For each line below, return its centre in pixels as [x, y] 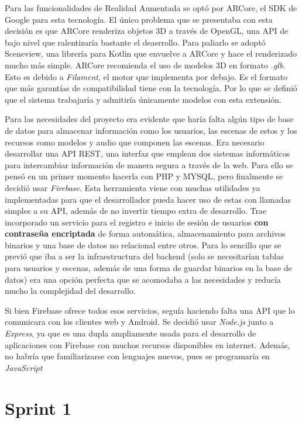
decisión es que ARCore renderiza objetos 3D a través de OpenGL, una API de [147, 31]
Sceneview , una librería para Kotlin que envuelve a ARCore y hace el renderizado [151, 53]
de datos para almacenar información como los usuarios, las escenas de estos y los [151, 130]
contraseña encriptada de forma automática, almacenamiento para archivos [145, 233]
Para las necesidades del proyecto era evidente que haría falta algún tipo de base [149, 119]
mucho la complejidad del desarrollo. [70, 291]
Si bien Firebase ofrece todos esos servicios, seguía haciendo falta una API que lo [150, 310]
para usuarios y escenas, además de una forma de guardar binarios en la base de [148, 268]
